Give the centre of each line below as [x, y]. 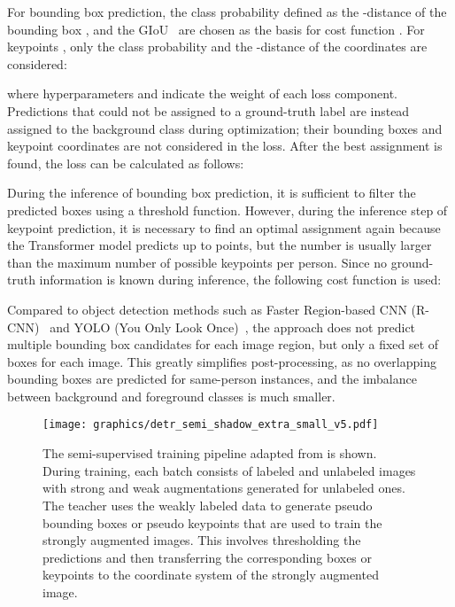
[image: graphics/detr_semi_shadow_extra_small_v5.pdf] [211, 425]
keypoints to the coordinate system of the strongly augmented [211, 575]
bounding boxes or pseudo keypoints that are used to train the [212, 522]
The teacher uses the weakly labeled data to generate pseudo [208, 505]
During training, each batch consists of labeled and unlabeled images [229, 470]
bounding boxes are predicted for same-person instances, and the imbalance [212, 379]
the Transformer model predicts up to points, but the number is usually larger [220, 245]
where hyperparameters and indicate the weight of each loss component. [202, 93]
